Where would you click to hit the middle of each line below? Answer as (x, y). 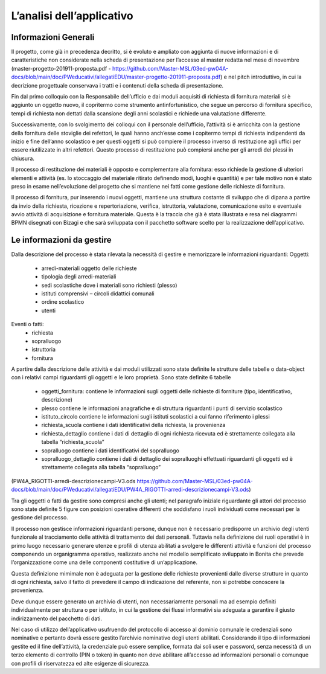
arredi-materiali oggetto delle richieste (89, 268)
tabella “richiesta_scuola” (73, 442)
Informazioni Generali (53, 37)
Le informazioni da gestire (61, 240)
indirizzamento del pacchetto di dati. (56, 618)
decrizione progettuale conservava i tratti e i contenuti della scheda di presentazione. (117, 85)
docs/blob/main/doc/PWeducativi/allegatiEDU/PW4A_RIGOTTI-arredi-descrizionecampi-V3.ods (130, 490)
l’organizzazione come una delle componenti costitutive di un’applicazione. (104, 562)
